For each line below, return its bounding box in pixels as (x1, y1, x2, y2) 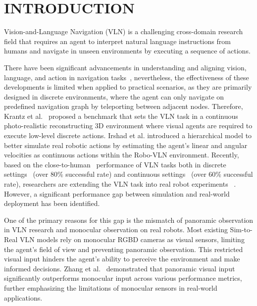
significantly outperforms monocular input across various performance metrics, (4, 273, 242, 283)
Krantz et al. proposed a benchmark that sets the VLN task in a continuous (4, 110, 238, 121)
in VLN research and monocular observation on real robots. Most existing (4, 224, 228, 235)
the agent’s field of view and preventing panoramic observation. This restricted (4, 244, 243, 254)
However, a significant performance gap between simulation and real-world (4, 188, 230, 199)
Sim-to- (230, 224, 253, 235)
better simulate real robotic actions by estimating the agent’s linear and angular (4, 140, 248, 150)
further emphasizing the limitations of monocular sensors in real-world (4, 282, 217, 293)
